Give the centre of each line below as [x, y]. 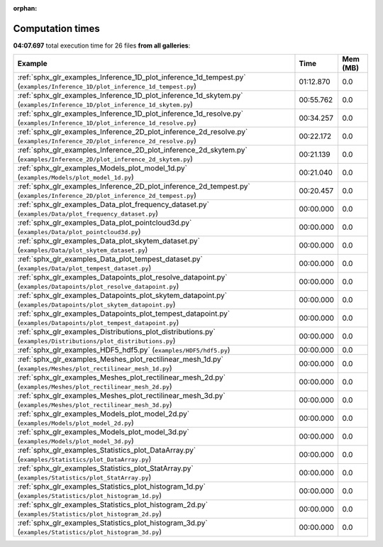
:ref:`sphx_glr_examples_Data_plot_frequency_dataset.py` [113, 204]
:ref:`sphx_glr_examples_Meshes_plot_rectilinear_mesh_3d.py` [122, 396]
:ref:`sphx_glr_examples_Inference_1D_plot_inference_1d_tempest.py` [132, 77]
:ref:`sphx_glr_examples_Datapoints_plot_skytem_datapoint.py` [122, 296]
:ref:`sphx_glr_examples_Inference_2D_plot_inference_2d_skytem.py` [132, 150]
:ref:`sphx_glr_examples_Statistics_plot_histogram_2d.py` [113, 505]
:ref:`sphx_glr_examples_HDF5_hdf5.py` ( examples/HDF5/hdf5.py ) [124, 350]
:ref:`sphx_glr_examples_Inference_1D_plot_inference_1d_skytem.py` [130, 96]
